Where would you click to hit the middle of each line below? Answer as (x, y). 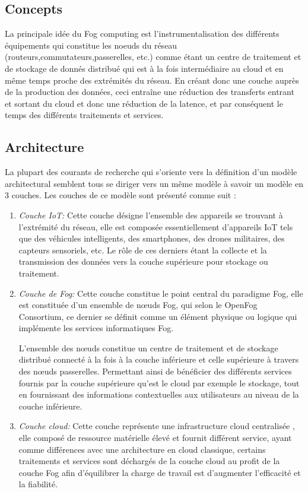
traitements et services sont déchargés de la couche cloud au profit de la (149, 461)
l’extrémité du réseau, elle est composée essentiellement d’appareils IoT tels (156, 226)
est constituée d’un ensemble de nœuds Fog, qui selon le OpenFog (138, 305)
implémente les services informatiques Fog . (96, 328)
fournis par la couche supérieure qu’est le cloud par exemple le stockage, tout (159, 383)
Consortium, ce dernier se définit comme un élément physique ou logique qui (158, 316)
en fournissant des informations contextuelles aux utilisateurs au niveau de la (159, 394)
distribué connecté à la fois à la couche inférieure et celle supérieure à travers (159, 359)
